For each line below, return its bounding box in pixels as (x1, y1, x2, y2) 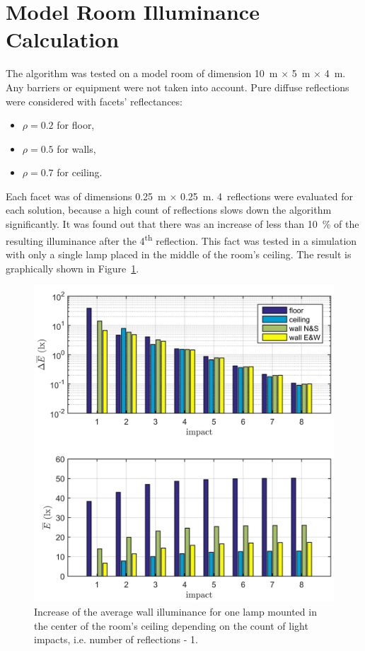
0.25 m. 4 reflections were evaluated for (180, 188, 353, 203)
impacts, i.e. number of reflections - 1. (34, 632, 198, 647)
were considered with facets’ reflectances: (6, 93, 182, 108)
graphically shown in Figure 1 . (6, 260, 139, 275)
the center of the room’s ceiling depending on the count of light (34, 618, 308, 633)
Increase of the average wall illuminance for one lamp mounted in (34, 604, 317, 619)
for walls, (57, 141, 96, 156)
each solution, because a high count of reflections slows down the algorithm (6, 202, 332, 217)
